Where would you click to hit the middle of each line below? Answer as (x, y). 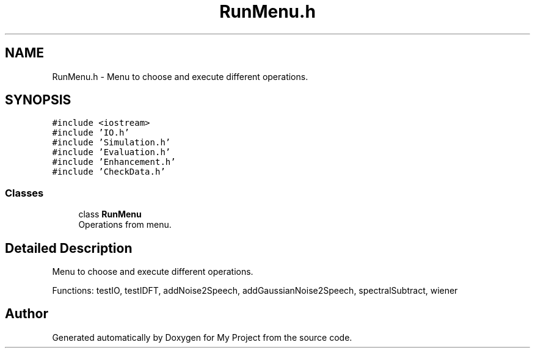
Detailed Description (69, 248)
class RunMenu (110, 214)
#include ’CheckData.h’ (109, 172)
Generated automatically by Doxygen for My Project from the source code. (202, 337)
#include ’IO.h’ (91, 133)
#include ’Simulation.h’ (111, 143)
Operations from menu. (125, 225)
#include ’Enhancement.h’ (114, 162)
